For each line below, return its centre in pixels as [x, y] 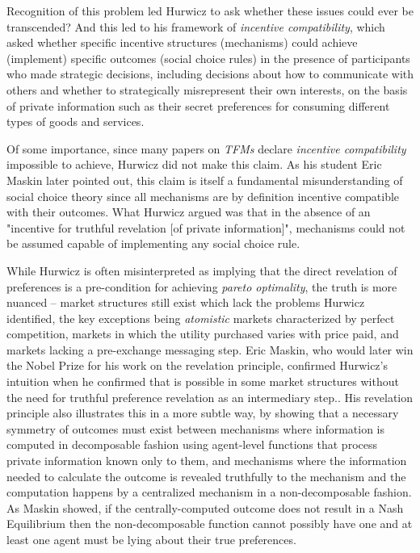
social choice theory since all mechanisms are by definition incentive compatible [203, 196]
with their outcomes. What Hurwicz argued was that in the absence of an [189, 212]
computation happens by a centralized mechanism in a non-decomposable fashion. [209, 492]
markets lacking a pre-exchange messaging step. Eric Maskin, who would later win [210, 349]
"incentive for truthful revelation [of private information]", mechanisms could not [206, 227]
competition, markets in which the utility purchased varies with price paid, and [203, 334]
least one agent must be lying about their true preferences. [151, 539]
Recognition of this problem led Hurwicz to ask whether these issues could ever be [210, 10]
